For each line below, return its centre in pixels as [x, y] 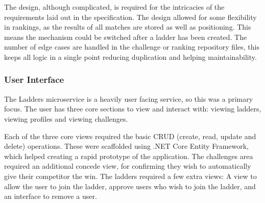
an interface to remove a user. [51, 196]
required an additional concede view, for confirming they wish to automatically [128, 166]
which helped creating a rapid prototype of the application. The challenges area [129, 156]
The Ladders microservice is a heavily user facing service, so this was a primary [129, 98]
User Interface [34, 80]
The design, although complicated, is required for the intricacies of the [114, 7]
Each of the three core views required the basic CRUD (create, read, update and [130, 136]
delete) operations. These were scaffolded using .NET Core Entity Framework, [126, 146]
